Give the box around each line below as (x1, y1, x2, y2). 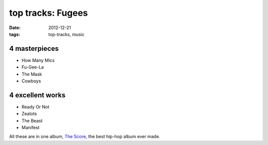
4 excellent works (9, 91, 66, 99)
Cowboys (21, 78, 41, 84)
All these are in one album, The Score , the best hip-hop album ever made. (9, 134, 161, 140)
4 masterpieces (9, 44, 59, 53)
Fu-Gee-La (21, 64, 44, 70)
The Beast (21, 117, 43, 123)
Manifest (21, 125, 40, 131)
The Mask (21, 71, 42, 77)
